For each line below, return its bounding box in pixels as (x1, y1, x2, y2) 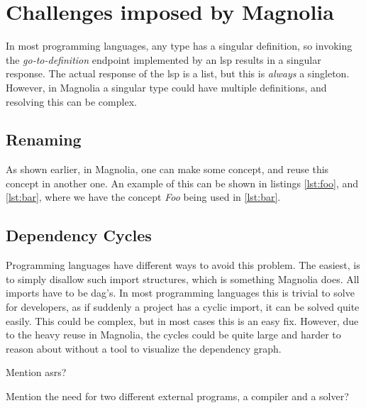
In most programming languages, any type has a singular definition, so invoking (6, 38, 353, 53)
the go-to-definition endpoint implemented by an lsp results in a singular (6, 52, 321, 67)
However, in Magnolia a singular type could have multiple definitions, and (6, 79, 327, 94)
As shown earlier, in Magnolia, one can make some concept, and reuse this (6, 162, 329, 177)
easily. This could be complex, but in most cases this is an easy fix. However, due (6, 313, 359, 328)
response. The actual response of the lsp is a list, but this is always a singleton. (6, 66, 350, 81)
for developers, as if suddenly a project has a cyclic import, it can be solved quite (6, 299, 360, 314)
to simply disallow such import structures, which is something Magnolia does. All (6, 271, 360, 286)
